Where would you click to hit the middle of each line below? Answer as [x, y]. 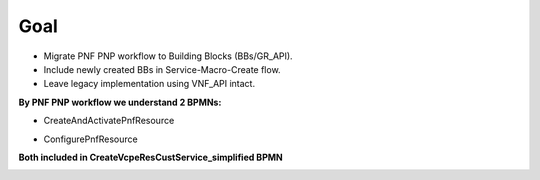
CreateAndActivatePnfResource [109, 121]
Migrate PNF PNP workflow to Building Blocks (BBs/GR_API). [168, 56]
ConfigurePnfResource [91, 139]
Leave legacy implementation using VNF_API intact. [149, 84]
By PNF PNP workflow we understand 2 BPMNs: [120, 102]
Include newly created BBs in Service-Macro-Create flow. [162, 69]
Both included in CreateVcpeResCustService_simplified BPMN [151, 157]
